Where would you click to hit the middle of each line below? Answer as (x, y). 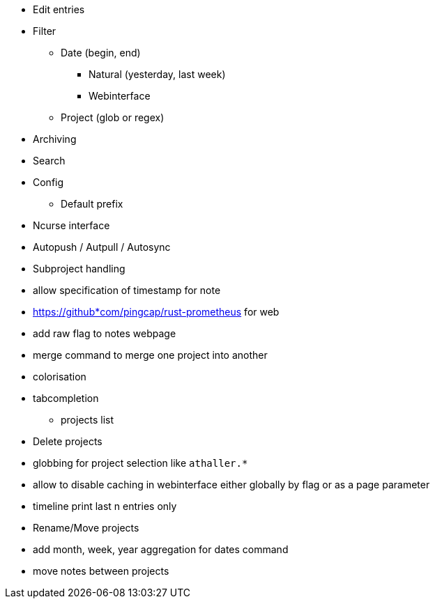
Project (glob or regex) (113, 117)
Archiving (55, 139)
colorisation (60, 377)
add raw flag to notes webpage (105, 333)
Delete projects (68, 441)
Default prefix (92, 204)
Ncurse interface (71, 225)
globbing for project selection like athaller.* (140, 463)
